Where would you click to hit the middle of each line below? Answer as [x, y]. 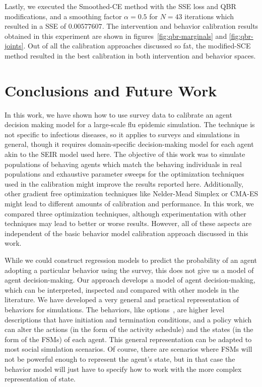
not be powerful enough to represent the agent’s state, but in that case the [120, 358]
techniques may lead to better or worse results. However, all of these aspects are [128, 223]
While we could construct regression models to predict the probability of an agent [131, 260]
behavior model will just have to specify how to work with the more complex [123, 369]
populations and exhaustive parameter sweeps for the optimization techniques [124, 174]
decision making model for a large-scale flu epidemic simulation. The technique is [130, 124]
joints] [14, 46]
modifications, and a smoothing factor [63, 16]
